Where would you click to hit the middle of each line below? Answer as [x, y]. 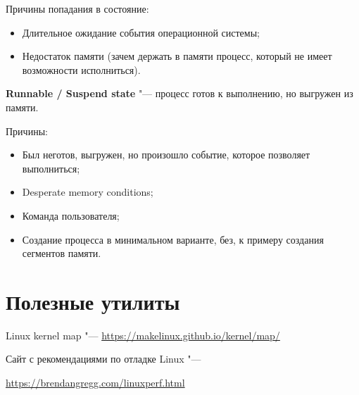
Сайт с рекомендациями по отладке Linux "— [103, 359]
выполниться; [51, 168]
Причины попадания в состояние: [77, 8]
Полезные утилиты [93, 301]
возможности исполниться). [81, 69]
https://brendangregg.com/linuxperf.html [95, 383]
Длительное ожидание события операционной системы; [141, 32]
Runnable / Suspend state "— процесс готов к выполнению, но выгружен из [179, 93]
